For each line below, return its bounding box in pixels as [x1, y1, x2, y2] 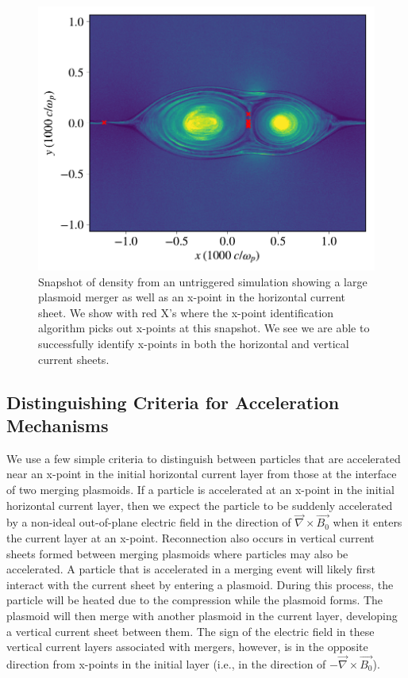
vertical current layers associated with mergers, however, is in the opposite [6, 638, 368, 655]
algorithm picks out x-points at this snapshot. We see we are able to [38, 320, 370, 336]
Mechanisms [6, 412, 109, 437]
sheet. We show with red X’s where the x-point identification [38, 304, 334, 320]
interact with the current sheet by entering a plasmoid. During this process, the [6, 576, 394, 592]
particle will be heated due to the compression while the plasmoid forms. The [6, 592, 383, 608]
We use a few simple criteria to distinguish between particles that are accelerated [6, 450, 401, 466]
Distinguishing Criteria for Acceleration [6, 389, 340, 414]
